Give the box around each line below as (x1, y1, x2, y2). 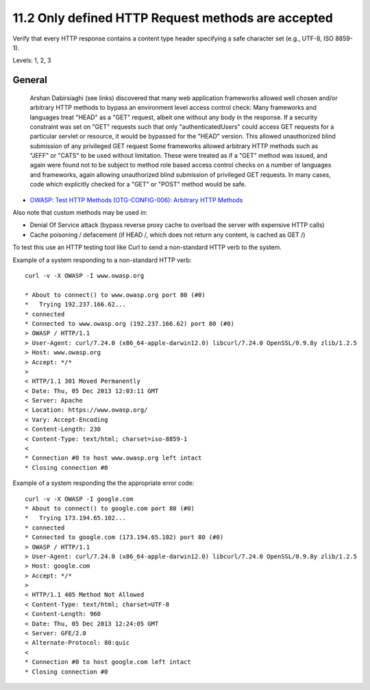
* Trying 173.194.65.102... (25, 514, 127, 522)
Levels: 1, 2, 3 (12, 56, 51, 64)
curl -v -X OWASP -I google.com (25, 495, 134, 503)
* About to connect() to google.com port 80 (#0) (25, 504, 195, 512)
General (12, 74, 48, 86)
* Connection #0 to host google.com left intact (25, 658, 191, 666)
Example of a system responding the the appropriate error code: (12, 479, 195, 487)
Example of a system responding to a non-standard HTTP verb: (12, 256, 192, 264)
